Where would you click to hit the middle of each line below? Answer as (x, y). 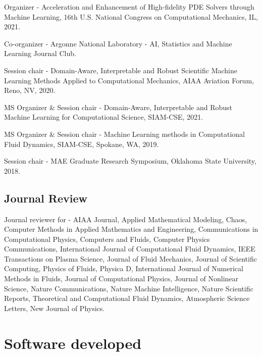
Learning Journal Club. (40, 53)
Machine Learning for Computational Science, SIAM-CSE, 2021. (104, 117)
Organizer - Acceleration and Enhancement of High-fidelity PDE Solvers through (129, 7)
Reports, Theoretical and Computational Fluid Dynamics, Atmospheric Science (127, 298)
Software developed (73, 343)
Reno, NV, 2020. (30, 90)
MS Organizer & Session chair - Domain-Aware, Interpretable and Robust (118, 107)
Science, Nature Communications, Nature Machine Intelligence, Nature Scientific (129, 288)
